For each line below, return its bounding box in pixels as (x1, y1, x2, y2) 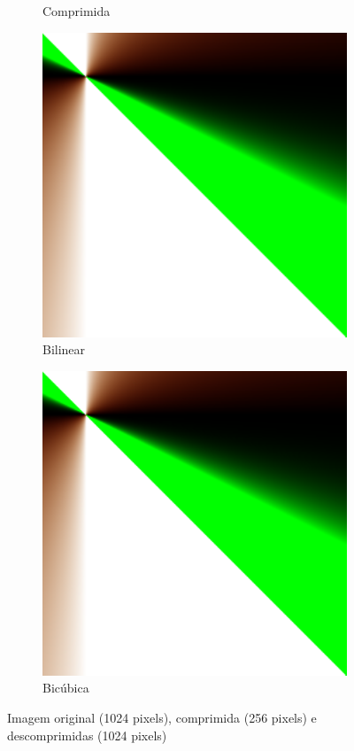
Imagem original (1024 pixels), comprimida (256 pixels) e (7, 708, 317, 726)
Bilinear (42, 340, 86, 359)
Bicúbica (42, 678, 89, 697)
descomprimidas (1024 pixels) (7, 725, 167, 744)
